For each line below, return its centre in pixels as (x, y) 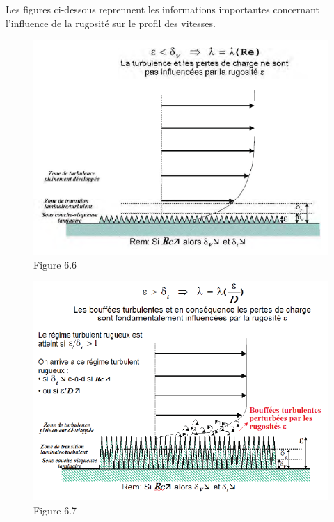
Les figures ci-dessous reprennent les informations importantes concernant (162, 9)
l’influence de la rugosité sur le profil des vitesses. (111, 23)
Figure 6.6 (55, 264)
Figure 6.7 (55, 510)
